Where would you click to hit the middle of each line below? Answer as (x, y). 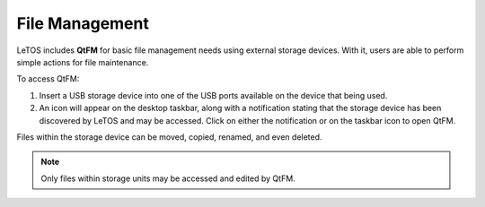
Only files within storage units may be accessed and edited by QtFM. (168, 178)
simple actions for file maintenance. (83, 62)
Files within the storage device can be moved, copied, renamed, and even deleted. (169, 137)
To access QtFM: (48, 79)
